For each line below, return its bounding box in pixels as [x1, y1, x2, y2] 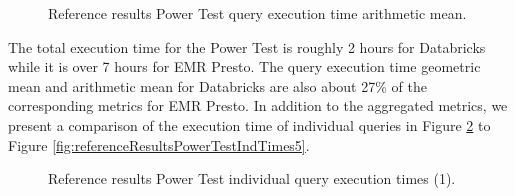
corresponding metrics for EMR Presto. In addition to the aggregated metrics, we [8, 95, 508, 116]
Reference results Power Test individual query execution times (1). [48, 168, 456, 189]
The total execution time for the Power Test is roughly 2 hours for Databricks [8, 36, 486, 57]
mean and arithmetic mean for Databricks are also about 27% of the [8, 75, 427, 96]
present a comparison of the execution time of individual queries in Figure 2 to [8, 114, 491, 135]
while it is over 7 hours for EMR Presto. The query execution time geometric [8, 56, 481, 77]
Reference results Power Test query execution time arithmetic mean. [48, 3, 467, 23]
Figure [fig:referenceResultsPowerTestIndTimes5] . [8, 134, 310, 155]
